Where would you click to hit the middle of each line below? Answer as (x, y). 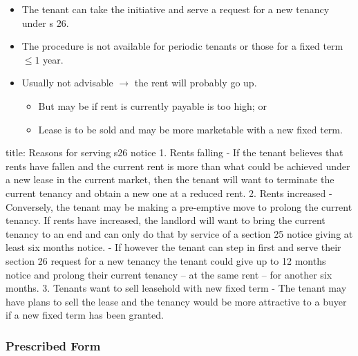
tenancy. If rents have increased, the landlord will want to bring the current (166, 220)
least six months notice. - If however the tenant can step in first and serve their (173, 247)
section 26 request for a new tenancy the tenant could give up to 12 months (166, 260)
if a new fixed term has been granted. (85, 315)
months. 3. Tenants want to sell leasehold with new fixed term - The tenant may (176, 288)
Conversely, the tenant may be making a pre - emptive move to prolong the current (179, 206)
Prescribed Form (53, 345)
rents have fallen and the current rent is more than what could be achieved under (178, 166)
